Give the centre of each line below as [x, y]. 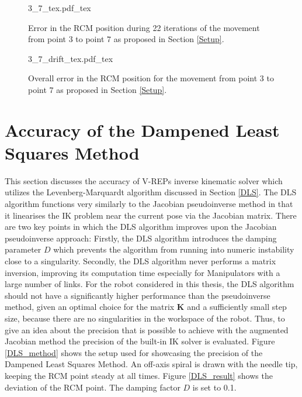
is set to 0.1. [214, 387]
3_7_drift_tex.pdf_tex [71, 58]
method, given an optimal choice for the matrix [90, 307]
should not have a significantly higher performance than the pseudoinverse [138, 295]
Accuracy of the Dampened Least [142, 130]
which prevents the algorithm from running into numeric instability [174, 249]
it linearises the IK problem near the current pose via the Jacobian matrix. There [151, 215]
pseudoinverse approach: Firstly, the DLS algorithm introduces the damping [141, 238]
